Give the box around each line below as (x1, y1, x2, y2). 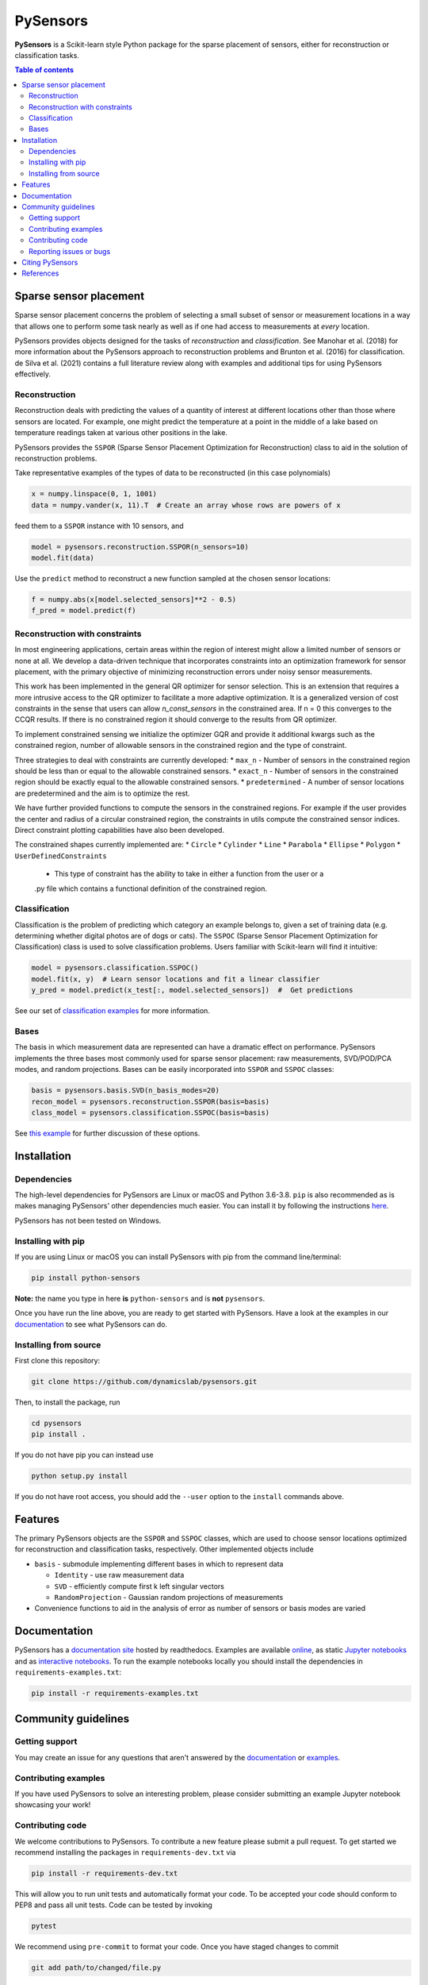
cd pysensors (31, 1418, 82, 1428)
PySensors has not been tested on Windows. (14, 1216, 162, 1225)
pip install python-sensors (31, 1273, 140, 1282)
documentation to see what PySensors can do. (14, 1319, 168, 1329)
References (21, 268, 59, 278)
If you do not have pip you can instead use (14, 1450, 154, 1460)
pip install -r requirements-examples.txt (31, 1689, 199, 1698)
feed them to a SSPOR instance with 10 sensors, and (14, 521, 184, 530)
